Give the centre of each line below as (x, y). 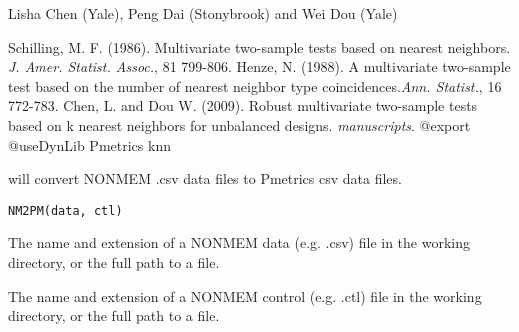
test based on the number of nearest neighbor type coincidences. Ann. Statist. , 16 (255, 85)
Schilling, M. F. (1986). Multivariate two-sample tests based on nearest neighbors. (259, 46)
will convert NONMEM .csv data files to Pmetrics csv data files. (205, 178)
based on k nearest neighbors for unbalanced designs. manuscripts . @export (239, 124)
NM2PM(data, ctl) (65, 210)
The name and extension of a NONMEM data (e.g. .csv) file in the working (239, 242)
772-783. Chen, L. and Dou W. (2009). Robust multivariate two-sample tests (243, 105)
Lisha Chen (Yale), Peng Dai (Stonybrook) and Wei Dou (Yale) (203, 13)
